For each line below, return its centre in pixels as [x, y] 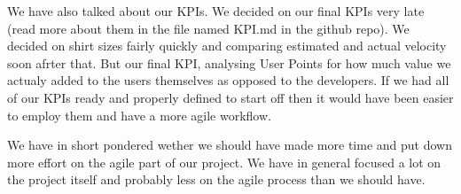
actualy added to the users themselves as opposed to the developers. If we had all [228, 80]
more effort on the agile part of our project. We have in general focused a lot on [224, 162]
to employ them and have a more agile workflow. [139, 115]
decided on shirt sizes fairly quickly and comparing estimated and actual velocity [227, 46]
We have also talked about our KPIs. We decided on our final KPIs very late [216, 11]
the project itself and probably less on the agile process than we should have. [216, 179]
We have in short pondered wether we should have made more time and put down [230, 145]
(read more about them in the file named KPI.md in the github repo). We [208, 28]
